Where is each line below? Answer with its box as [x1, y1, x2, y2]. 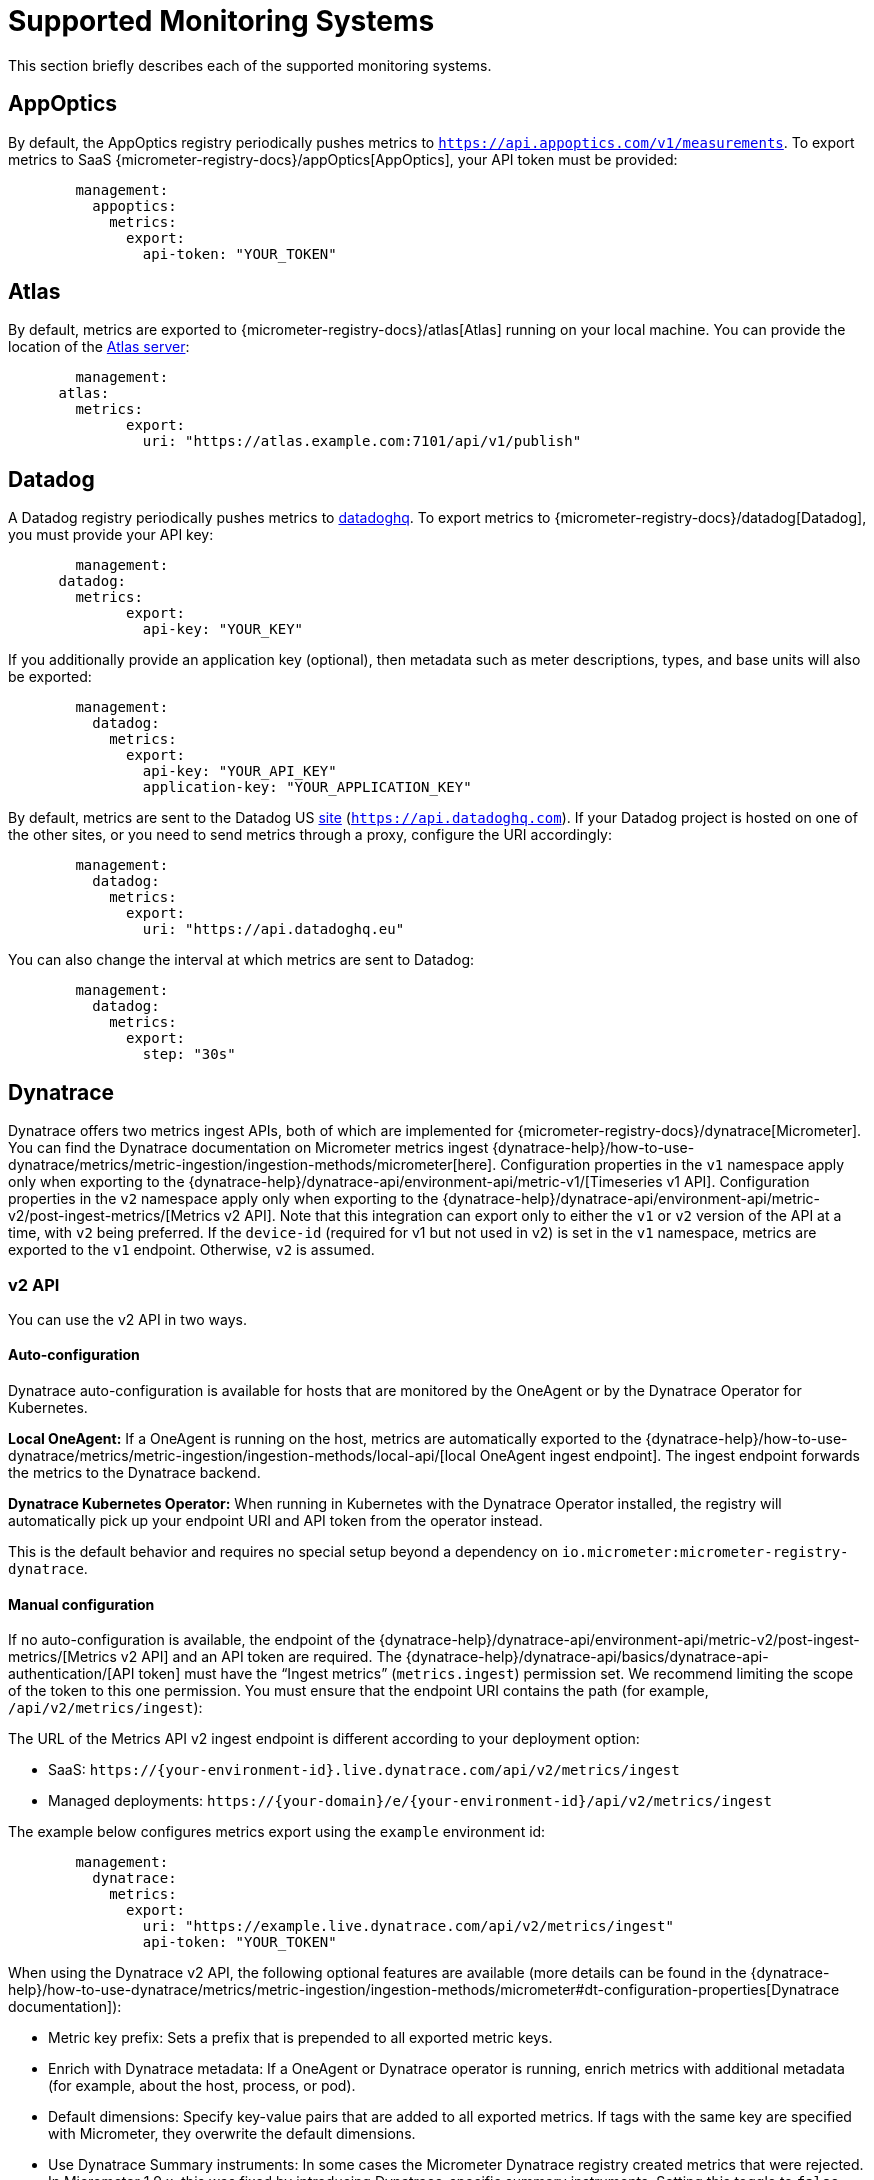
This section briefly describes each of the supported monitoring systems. [8, 56, 492, 74]
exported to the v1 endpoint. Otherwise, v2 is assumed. [8, 1241, 375, 1259]
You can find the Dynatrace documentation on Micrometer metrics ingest [8, 1139, 489, 1157]
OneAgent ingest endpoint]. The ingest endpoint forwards [479, 1447, 861, 1465]
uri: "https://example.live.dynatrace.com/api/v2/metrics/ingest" [142, 1918, 674, 1935]
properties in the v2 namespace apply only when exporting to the [8, 1190, 439, 1208]
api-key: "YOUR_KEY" [142, 621, 304, 638]
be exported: [8, 668, 92, 686]
